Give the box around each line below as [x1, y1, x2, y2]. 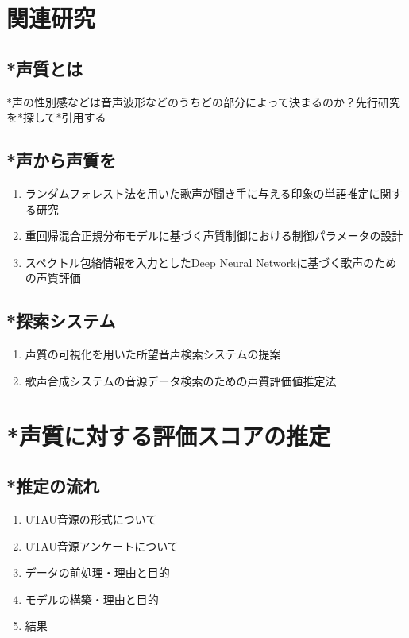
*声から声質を [6, 148, 117, 172]
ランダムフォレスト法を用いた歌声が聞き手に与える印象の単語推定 [25, 184, 369, 201]
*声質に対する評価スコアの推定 [6, 419, 331, 451]
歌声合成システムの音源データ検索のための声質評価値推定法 [25, 372, 337, 389]
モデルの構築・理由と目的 [25, 590, 159, 607]
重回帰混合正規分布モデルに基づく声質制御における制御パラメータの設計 [25, 227, 403, 244]
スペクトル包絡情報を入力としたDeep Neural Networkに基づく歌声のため [25, 253, 397, 270]
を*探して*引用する [6, 109, 106, 126]
